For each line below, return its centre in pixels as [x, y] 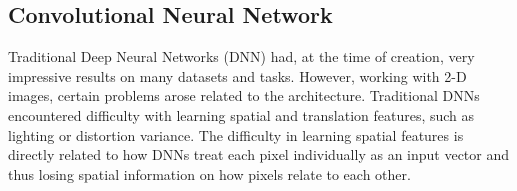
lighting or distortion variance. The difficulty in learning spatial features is [236, 134]
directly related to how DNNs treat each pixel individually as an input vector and [259, 154]
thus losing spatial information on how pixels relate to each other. [209, 173]
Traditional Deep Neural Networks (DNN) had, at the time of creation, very [241, 56]
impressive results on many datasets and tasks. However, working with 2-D [237, 75]
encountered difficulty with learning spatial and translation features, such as [241, 114]
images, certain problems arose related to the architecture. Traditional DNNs [244, 95]
